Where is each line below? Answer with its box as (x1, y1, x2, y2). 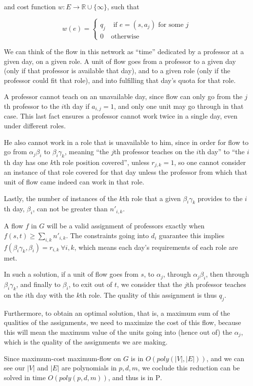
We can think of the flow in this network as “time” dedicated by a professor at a (4, 46, 244, 56)
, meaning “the (64, 146, 109, 157)
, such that (107, 1, 139, 11)
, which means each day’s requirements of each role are (74, 242, 238, 252)
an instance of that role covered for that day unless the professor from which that (4, 167, 248, 177)
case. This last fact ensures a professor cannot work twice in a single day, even (4, 111, 238, 121)
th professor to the (4, 101, 59, 111)
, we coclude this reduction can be (137, 363, 240, 373)
